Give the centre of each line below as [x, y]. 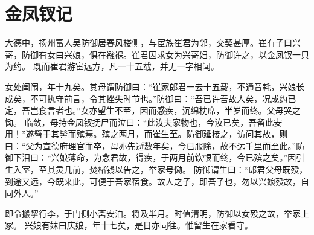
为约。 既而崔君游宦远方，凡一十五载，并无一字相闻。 [112, 66]
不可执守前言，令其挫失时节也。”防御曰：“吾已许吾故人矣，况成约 [159, 98]
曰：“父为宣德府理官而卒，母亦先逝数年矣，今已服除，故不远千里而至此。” [151, 145]
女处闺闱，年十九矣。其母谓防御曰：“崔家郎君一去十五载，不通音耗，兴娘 [151, 86]
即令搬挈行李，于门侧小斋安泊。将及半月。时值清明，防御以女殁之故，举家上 [157, 213]
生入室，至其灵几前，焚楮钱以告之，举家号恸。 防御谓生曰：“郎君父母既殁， [156, 169]
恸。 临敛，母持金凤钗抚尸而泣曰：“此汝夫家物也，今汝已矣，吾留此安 [144, 122]
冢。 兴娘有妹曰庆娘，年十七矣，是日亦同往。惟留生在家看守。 [129, 225]
